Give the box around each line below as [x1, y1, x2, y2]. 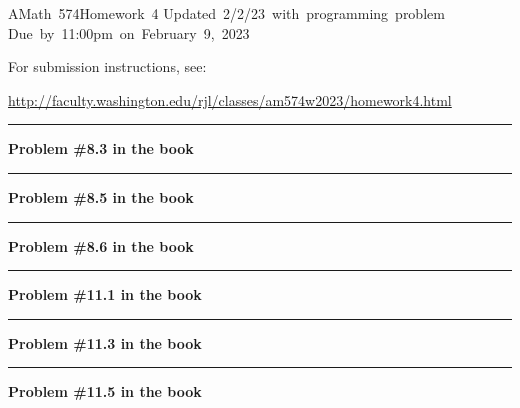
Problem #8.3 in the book [8, 138, 194, 159]
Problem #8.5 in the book [8, 186, 194, 207]
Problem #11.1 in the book [8, 284, 202, 305]
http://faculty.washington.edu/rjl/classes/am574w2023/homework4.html [8, 89, 452, 110]
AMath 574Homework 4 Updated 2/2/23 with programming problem [8, 3, 445, 23]
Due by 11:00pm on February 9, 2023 [8, 22, 250, 43]
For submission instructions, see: [8, 56, 207, 77]
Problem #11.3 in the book [8, 332, 202, 353]
